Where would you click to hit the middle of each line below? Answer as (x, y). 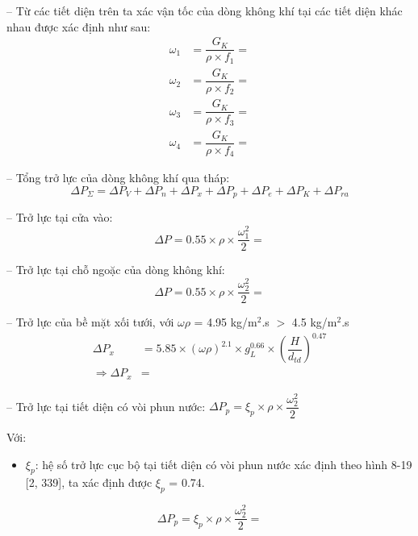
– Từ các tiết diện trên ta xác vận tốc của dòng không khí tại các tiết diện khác (205, 10)
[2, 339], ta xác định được (89, 482)
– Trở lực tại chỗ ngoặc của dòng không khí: (116, 270)
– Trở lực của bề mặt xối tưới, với (90, 322)
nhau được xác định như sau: (79, 26)
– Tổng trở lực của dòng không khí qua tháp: (118, 178)
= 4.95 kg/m (226, 322)
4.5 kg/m (314, 322)
